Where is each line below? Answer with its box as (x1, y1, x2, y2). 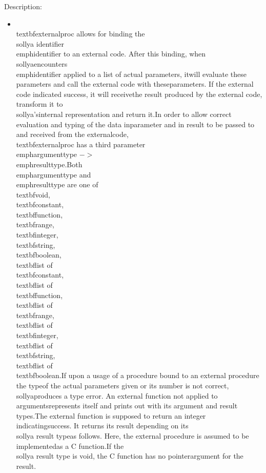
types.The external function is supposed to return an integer (16, 410, 206, 421)
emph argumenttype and (16, 169, 91, 180)
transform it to (16, 98, 63, 109)
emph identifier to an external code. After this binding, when (16, 48, 206, 59)
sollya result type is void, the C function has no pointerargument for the (16, 450, 243, 461)
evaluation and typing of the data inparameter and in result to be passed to (16, 119, 255, 129)
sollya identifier (16, 38, 64, 49)
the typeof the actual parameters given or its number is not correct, (16, 380, 229, 390)
